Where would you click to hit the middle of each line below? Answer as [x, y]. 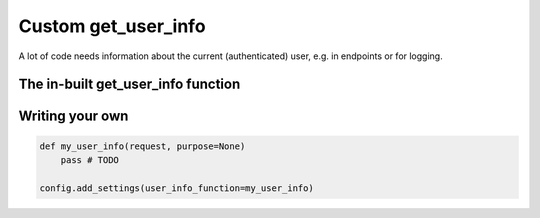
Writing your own [73, 116]
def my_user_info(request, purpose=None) [142, 146]
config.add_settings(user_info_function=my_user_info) [176, 188]
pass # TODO [90, 159]
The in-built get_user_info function [129, 84]
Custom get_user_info [112, 26]
